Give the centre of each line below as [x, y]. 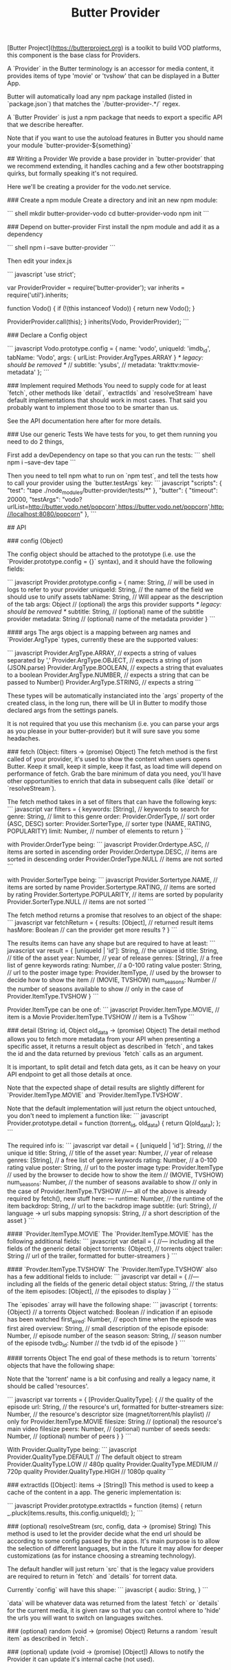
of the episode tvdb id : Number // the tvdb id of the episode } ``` [96, 1344]
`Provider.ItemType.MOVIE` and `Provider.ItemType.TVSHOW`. [95, 1095]
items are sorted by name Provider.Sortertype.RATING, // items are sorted [111, 887]
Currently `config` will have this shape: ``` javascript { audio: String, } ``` [108, 1589]
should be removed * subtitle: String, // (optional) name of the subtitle [106, 611]
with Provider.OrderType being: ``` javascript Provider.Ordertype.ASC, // [108, 844]
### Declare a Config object [47, 335]
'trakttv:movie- [179, 364]
